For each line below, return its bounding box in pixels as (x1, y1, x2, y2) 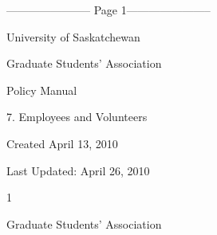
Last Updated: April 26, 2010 (6, 162, 150, 178)
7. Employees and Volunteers (6, 108, 148, 125)
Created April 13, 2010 (6, 135, 118, 151)
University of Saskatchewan (6, 28, 140, 45)
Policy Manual (6, 81, 77, 98)
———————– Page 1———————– (6, 2, 211, 18)
